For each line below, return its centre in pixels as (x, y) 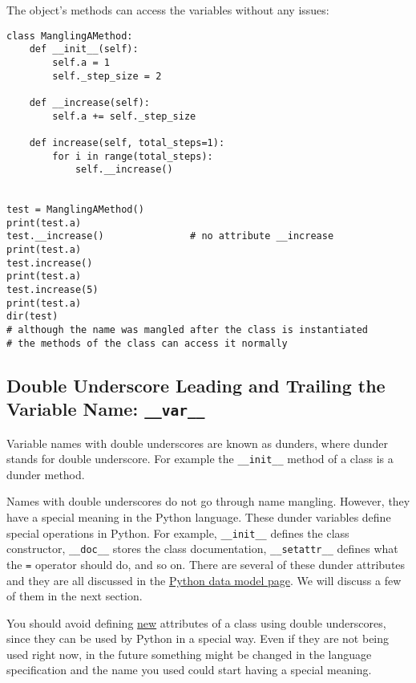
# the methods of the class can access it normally (147, 343)
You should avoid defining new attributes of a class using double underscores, (196, 622)
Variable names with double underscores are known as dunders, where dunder (197, 443)
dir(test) (32, 317)
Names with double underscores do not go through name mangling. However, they (208, 501)
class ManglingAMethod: (70, 36)
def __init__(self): (84, 49)
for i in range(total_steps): (133, 156)
